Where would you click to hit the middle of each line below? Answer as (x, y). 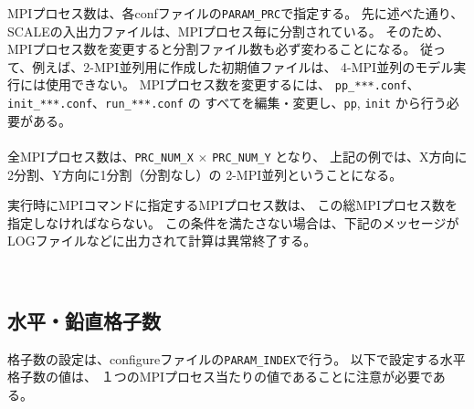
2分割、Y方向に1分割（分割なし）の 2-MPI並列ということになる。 (205, 174)
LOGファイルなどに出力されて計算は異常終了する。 (162, 241)
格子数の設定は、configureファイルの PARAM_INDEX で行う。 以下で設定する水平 (237, 358)
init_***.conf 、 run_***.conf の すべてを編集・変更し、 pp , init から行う (227, 103)
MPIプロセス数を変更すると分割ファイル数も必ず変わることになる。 (212, 49)
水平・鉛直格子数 (84, 320)
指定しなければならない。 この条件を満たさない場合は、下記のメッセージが (233, 222)
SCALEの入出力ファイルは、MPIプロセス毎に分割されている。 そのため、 (229, 31)
